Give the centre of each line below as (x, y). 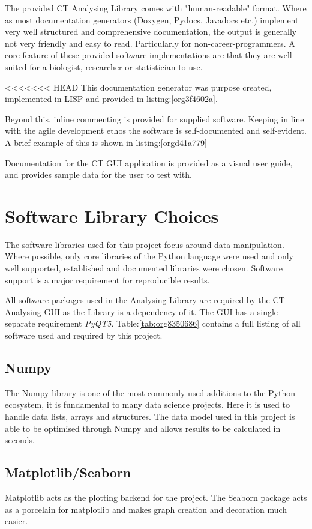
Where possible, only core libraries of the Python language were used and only (149, 256)
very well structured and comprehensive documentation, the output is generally (151, 32)
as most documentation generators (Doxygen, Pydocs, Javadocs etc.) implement (152, 20)
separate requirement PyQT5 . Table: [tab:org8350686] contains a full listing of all (153, 323)
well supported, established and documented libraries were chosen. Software (144, 268)
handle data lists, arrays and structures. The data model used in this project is (150, 416)
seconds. (20, 440)
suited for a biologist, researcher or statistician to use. (104, 66)
